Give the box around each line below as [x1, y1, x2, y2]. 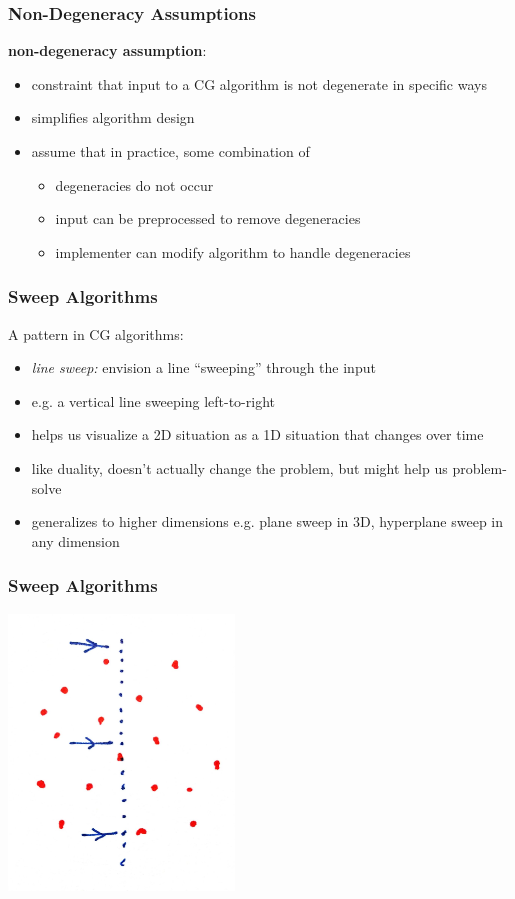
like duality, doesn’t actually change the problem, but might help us [31, 457, 448, 478]
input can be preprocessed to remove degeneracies [55, 208, 361, 229]
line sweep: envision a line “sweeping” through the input [31, 357, 376, 378]
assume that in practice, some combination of [31, 141, 310, 161]
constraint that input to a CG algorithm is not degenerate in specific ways [31, 73, 487, 94]
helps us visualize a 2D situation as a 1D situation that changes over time [31, 424, 484, 445]
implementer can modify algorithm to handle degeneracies [55, 241, 411, 262]
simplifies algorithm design [31, 107, 195, 128]
